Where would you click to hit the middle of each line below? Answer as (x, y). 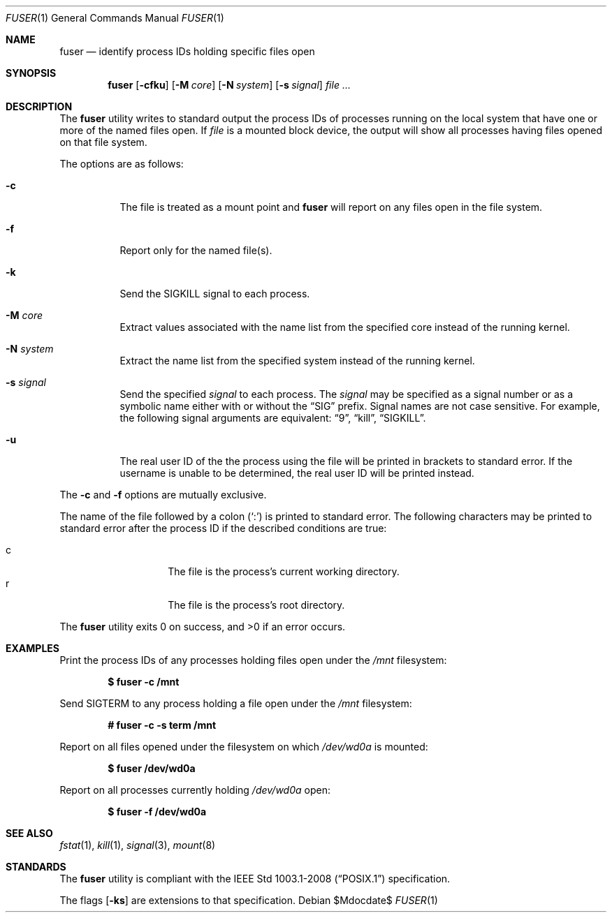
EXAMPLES (32, 648)
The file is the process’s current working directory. (284, 571)
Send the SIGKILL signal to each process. (215, 294)
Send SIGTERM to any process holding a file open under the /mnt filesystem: (236, 703)
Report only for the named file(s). (196, 250)
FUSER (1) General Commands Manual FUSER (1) (115, 18)
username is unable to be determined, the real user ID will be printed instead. (297, 473)
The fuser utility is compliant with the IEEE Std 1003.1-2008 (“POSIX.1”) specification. (255, 879)
